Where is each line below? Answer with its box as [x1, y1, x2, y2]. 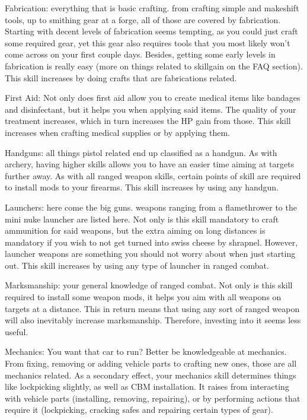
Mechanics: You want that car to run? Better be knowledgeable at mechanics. [5, 345, 287, 358]
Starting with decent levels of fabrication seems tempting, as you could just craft [5, 25, 298, 37]
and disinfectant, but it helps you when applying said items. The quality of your [5, 103, 296, 115]
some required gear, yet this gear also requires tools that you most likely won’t [5, 36, 290, 49]
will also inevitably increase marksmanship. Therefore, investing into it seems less [5, 314, 301, 326]
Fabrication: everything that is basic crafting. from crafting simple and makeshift [5, 2, 299, 14]
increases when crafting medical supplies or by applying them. [5, 126, 230, 138]
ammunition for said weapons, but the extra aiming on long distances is [5, 224, 266, 237]
